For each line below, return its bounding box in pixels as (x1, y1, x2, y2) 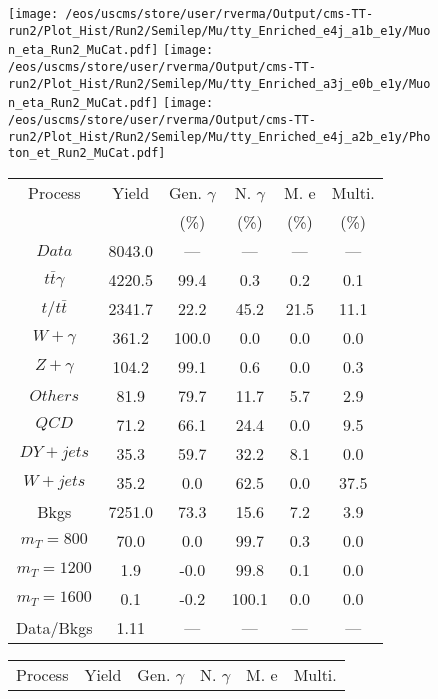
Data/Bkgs (16, 615, 93, 639)
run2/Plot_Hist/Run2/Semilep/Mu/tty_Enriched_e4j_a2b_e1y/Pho (8, 129, 431, 144)
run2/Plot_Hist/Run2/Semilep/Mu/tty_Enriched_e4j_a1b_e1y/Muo (8, 23, 431, 38)
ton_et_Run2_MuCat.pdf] (8, 146, 166, 161)
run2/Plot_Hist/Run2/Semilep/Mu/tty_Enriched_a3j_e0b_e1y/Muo (8, 76, 431, 91)
